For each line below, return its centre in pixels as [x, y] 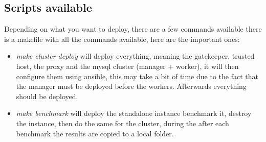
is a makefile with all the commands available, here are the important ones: [122, 39]
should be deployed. [47, 96]
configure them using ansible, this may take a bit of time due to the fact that [137, 76]
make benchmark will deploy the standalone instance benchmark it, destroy [134, 113]
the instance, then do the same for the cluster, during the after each [123, 123]
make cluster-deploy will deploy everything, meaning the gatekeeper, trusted [135, 56]
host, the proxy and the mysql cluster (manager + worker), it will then [127, 66]
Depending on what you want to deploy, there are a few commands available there [133, 29]
